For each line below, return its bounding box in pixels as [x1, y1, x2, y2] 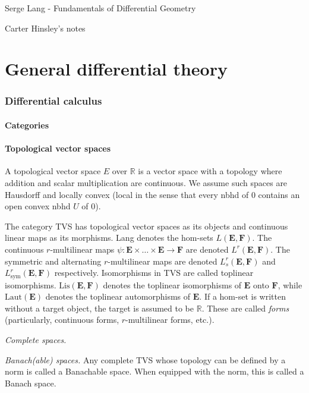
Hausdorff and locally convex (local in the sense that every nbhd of [5, 188, 249, 200]
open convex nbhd [5, 200, 71, 212]
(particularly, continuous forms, [5, 313, 119, 326]
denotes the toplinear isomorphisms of [103, 278, 242, 291]
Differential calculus [5, 93, 102, 108]
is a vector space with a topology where [138, 165, 282, 177]
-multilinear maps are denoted [108, 254, 217, 267]
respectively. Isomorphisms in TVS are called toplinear [54, 266, 254, 279]
